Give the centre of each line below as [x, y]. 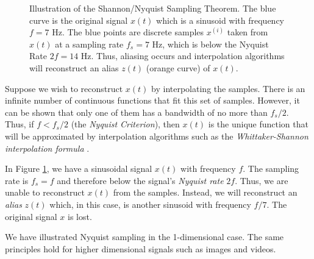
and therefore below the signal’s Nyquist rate [140, 180]
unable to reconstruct [45, 192]
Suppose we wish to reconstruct [64, 88]
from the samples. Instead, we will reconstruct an [205, 192]
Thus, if [20, 124]
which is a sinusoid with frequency [220, 20]
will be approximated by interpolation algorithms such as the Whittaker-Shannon [157, 136]
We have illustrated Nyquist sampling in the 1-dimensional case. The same [145, 237]
